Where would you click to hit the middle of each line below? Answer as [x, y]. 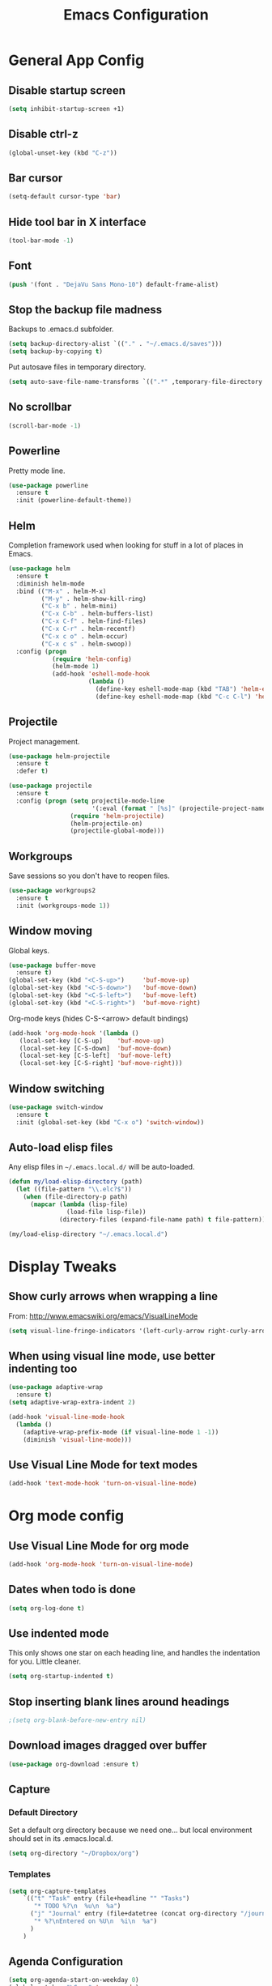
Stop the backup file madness [85, 310]
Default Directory [43, 1812]
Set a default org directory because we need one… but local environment [130, 1830]
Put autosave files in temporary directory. [77, 367]
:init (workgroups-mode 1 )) [63, 906]
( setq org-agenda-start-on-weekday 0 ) [74, 1980]
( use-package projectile [50, 786]
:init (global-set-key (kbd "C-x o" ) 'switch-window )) [110, 1122]
